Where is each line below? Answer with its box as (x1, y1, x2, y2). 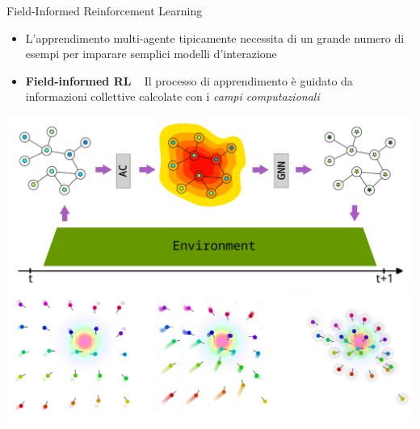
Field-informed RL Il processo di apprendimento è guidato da (25, 72, 353, 89)
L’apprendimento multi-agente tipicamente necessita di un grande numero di (25, 29, 405, 46)
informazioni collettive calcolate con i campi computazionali (25, 88, 320, 105)
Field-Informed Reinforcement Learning (6, 2, 203, 19)
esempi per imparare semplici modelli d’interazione (25, 45, 277, 62)
